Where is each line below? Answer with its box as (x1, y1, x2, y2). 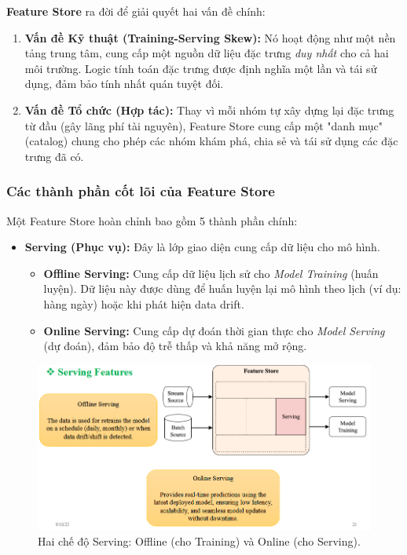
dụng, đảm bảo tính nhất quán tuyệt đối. (24, 75, 224, 92)
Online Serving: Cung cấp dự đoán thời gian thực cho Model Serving (43, 322, 385, 338)
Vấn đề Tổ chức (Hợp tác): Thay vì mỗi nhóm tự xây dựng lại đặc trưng (24, 101, 394, 118)
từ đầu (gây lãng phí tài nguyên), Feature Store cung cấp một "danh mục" (24, 117, 383, 133)
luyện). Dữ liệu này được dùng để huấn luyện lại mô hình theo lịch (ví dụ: (43, 280, 401, 297)
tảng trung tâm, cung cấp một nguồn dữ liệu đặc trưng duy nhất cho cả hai (24, 45, 389, 61)
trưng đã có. (24, 148, 84, 164)
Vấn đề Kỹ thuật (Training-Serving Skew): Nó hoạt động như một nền (24, 29, 396, 46)
